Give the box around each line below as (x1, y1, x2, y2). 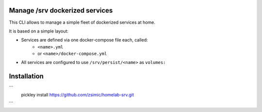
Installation (9, 72, 44, 80)
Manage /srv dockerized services (9, 6, 113, 15)
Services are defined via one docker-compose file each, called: (21, 37, 148, 43)
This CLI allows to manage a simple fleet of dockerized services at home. (9, 19, 155, 25)
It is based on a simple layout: (9, 28, 69, 34)
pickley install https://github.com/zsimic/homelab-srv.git (21, 92, 134, 97)
